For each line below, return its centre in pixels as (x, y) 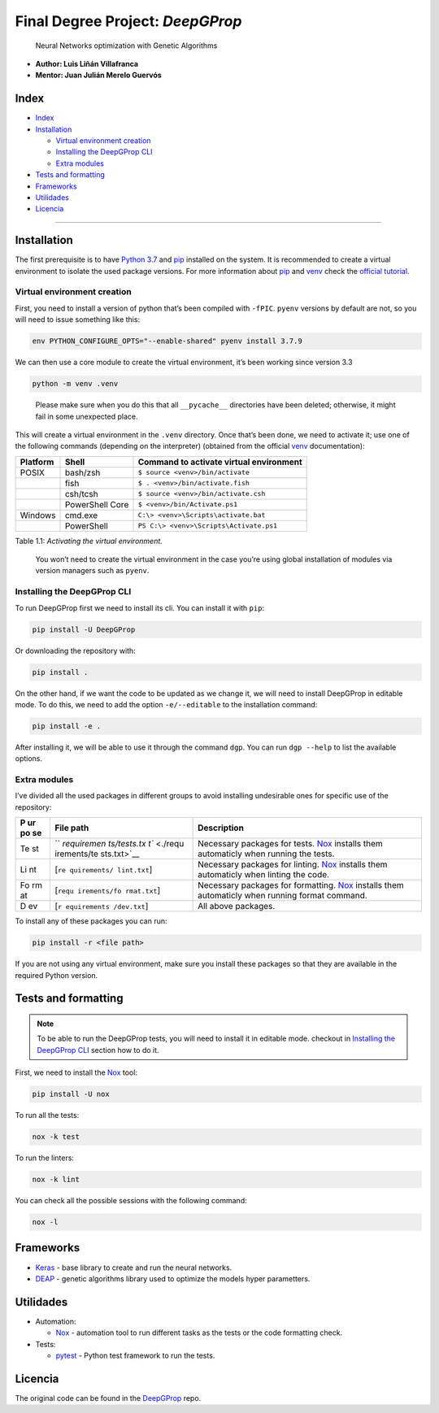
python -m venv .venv (75, 384)
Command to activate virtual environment (220, 462)
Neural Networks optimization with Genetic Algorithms (126, 46)
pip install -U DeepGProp (84, 629)
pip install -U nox (71, 1094)
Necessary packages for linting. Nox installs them (293, 864)
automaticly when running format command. (283, 896)
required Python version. (57, 975)
